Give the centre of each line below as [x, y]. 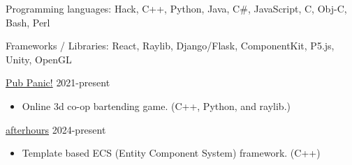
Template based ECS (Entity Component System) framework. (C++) [171, 153]
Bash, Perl [28, 22]
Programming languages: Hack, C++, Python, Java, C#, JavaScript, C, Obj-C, [176, 8]
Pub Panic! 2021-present [58, 82]
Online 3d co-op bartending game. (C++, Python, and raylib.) [156, 105]
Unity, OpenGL [39, 59]
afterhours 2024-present [56, 129]
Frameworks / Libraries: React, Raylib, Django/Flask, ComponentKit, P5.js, [170, 46]
